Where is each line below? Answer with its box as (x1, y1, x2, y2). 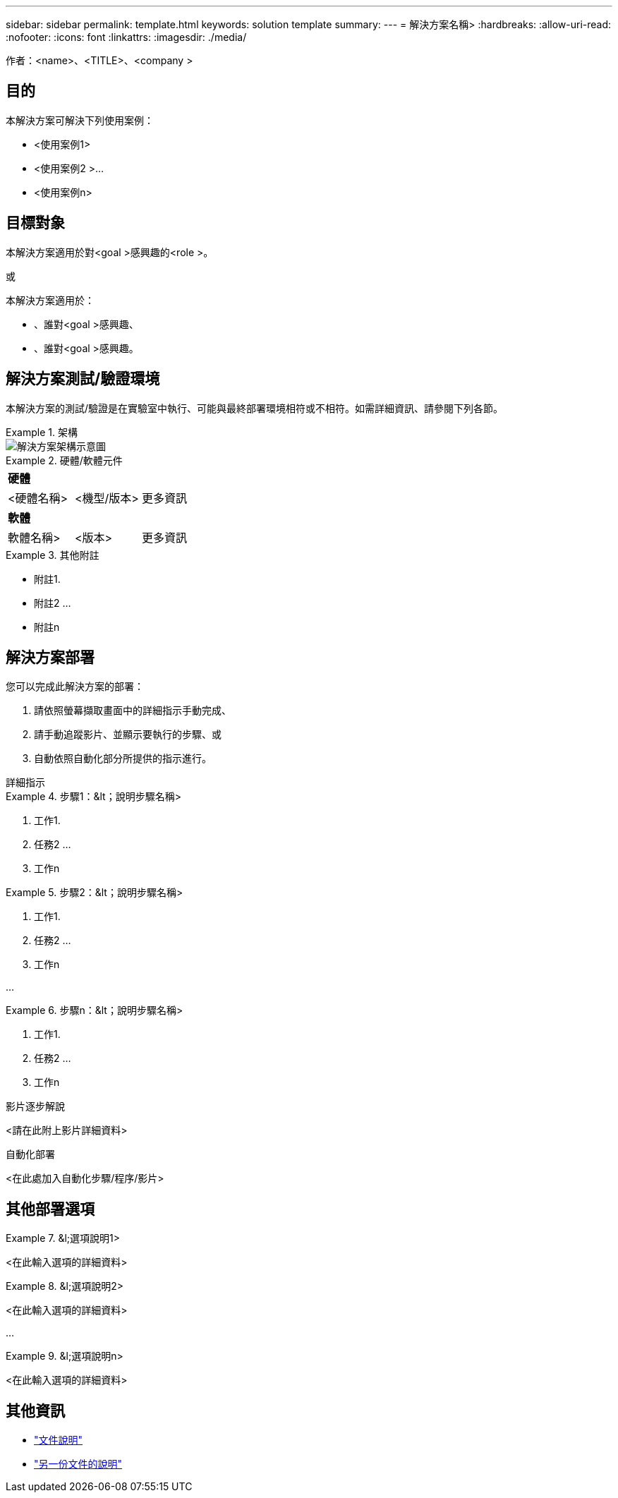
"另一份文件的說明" (34, 1458, 123, 1470)
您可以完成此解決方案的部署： (6, 680, 144, 693)
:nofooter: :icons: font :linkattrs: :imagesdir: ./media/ (6, 31, 247, 43)
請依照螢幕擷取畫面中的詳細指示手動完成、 (34, 704, 231, 717)
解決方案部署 (6, 648, 95, 666)
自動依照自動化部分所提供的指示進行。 (34, 752, 212, 765)
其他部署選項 (6, 1200, 95, 1218)
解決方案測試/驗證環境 (6, 370, 160, 388)
